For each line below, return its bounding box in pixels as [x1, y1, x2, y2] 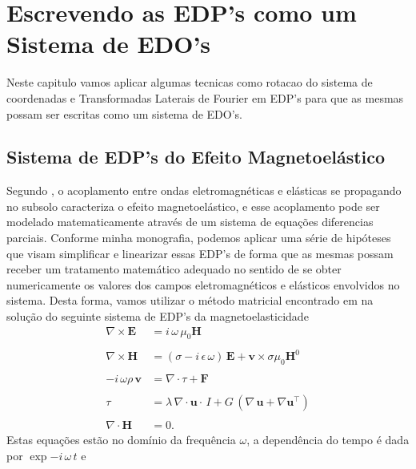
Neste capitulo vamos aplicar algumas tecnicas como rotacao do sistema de [6, 74, 373, 91]
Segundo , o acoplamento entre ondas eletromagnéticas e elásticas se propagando [6, 182, 402, 199]
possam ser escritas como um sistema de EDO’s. [6, 105, 243, 122]
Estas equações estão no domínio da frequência [6, 431, 236, 448]
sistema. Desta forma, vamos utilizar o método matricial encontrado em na [6, 292, 374, 309]
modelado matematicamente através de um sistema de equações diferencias [6, 213, 374, 230]
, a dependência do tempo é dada [246, 431, 410, 448]
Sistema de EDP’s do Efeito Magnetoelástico [6, 144, 386, 169]
